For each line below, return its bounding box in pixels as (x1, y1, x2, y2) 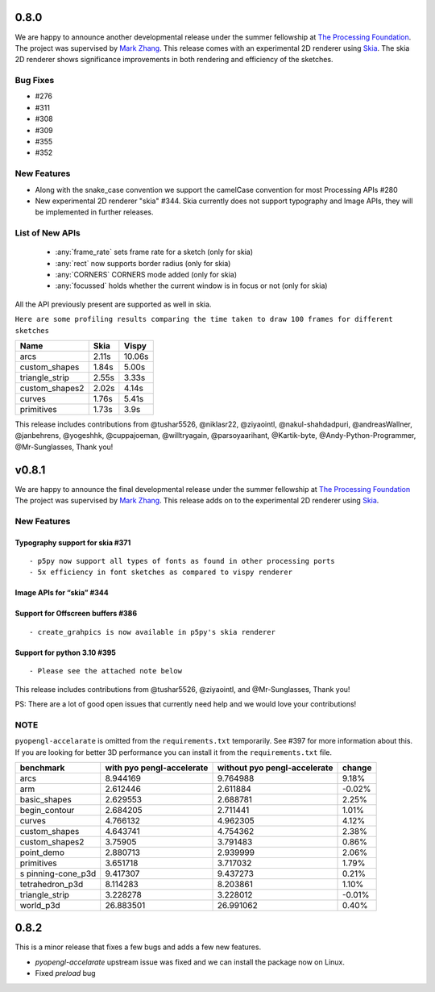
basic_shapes (19, 794, 72, 805)
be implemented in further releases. (35, 207, 154, 217)
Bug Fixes (14, 75, 55, 86)
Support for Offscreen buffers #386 (14, 609, 137, 619)
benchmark (19, 762, 65, 773)
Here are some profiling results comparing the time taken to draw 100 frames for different (14, 315, 394, 324)
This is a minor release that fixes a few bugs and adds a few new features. (14, 942, 262, 952)
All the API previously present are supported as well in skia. (14, 299, 212, 309)
